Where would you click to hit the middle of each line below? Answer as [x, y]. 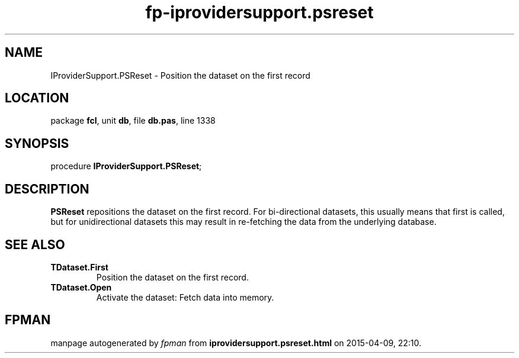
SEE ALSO [35, 244]
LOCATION [37, 98]
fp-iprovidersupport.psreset [259, 12]
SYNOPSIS [37, 143]
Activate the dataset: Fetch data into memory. [185, 297]
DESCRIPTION [47, 189]
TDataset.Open [81, 287]
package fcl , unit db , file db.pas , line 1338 [133, 121]
